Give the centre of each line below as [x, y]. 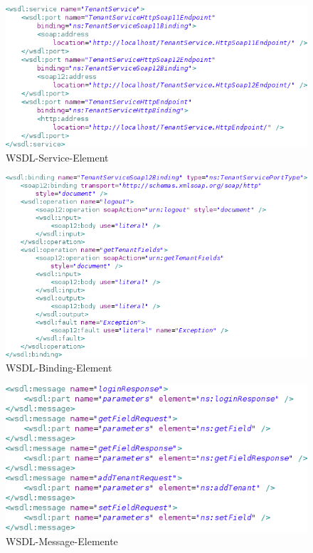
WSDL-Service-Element [57, 157]
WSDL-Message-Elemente [62, 541]
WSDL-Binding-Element [59, 368]
